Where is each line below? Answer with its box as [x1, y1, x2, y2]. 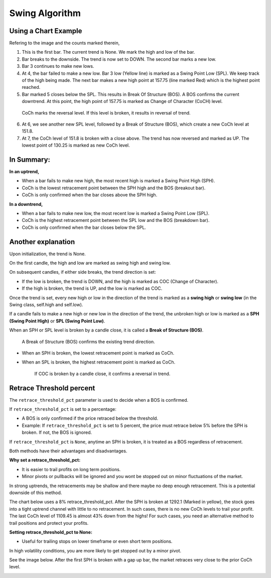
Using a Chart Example [9, 27, 82, 35]
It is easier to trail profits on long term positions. [22, 466, 121, 472]
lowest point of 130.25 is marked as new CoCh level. [22, 142, 130, 148]
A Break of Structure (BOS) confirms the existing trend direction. [22, 338, 155, 344]
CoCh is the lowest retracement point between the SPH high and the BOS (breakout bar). [22, 185, 206, 191]
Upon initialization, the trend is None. [9, 251, 86, 257]
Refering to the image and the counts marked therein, [9, 40, 120, 46]
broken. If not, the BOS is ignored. [22, 429, 92, 435]
